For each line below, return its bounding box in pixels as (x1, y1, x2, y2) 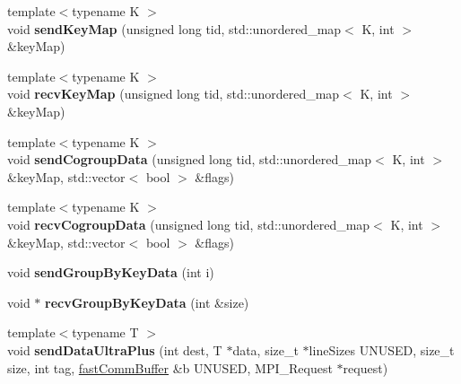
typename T (72, 323, 139, 342)
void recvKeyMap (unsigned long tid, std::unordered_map (7, 84, 340, 103)
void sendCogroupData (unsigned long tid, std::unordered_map (7, 150, 372, 169)
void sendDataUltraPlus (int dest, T (7, 340, 222, 359)
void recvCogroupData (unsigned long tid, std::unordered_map (7, 214, 370, 233)
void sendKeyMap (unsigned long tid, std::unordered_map (7, 19, 342, 38)
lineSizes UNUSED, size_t (309, 340, 455, 359)
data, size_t (232, 340, 299, 359)
